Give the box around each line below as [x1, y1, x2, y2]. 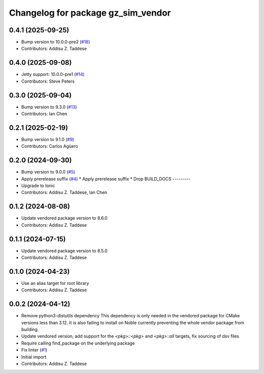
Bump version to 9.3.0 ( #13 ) [21, 104, 77, 110]
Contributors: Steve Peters [21, 78, 75, 84]
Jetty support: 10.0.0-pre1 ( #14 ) [21, 71, 85, 77]
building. [21, 327, 39, 332]
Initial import [21, 354, 46, 360]
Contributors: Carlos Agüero [21, 143, 78, 149]
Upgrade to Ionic [21, 183, 55, 188]
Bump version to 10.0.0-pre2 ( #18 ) [21, 39, 90, 45]
